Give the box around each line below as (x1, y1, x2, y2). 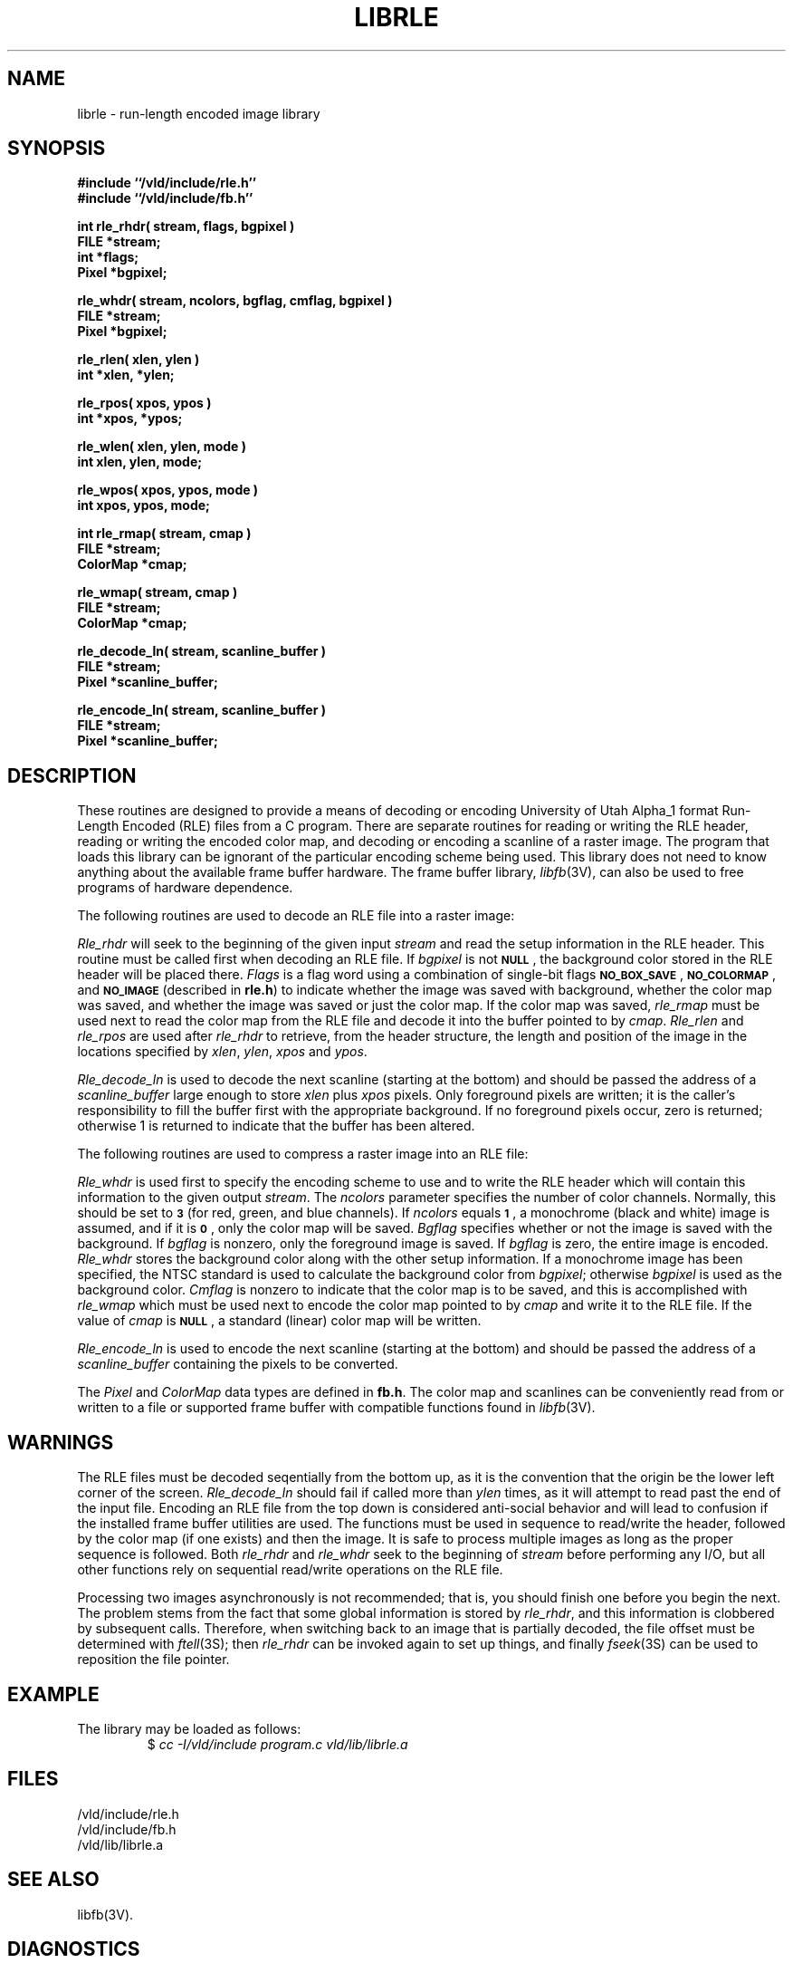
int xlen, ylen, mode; (77, 454, 203, 470)
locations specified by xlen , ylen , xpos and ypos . (77, 1044, 368, 1060)
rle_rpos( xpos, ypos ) (77, 395, 212, 411)
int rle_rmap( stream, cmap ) (77, 525, 252, 542)
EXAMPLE (7, 1682, 100, 1706)
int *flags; (77, 249, 139, 265)
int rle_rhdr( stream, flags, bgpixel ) (77, 218, 295, 235)
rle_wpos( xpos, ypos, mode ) (77, 482, 259, 498)
